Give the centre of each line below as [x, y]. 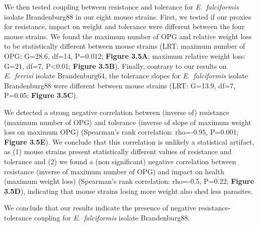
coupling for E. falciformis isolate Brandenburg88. [112, 217]
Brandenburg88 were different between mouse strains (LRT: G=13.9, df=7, [120, 85]
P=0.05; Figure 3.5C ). [41, 95]
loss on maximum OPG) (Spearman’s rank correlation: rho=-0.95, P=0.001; [121, 132]
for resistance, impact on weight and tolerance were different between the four [124, 26]
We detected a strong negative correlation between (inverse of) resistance [117, 112]
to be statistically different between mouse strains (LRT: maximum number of [125, 46]
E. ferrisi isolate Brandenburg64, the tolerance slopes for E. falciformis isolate [126, 76]
